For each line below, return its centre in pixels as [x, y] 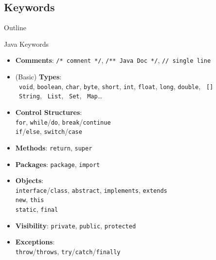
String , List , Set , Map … [61, 96]
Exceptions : [35, 242]
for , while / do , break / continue [63, 121]
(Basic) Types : [38, 77]
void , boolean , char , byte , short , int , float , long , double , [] [116, 86]
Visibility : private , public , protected [76, 225]
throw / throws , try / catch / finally [68, 251]
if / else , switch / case [49, 131]
